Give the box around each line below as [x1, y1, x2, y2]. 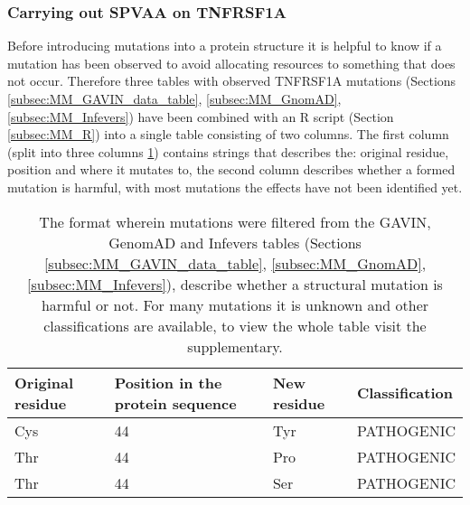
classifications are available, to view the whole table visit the [43, 314, 427, 336]
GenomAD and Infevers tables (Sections [108, 231, 362, 253]
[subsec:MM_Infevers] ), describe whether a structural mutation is [27, 273, 443, 295]
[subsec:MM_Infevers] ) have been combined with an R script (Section [7, 107, 394, 126]
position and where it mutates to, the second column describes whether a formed [7, 160, 456, 179]
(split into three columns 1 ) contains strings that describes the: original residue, [7, 142, 449, 161]
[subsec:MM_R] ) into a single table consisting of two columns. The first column [7, 125, 449, 144]
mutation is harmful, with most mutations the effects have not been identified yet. [7, 177, 463, 196]
